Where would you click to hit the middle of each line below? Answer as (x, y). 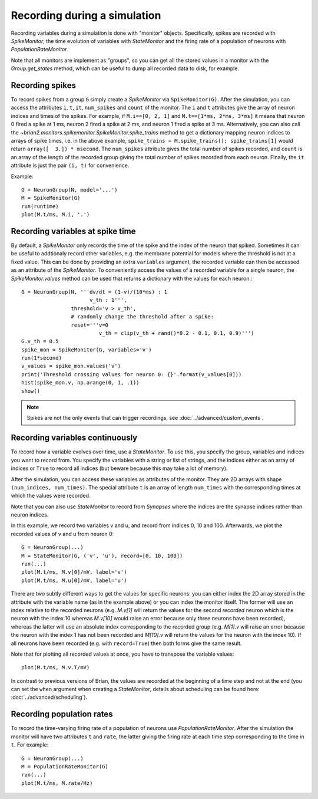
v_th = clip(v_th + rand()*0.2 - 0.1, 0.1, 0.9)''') (176, 333)
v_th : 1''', (108, 300)
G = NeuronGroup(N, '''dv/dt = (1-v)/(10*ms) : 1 (95, 292)
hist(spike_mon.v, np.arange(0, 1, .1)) (80, 383)
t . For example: (30, 745)
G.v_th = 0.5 (40, 341)
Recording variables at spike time (73, 231)
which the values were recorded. (51, 496)
